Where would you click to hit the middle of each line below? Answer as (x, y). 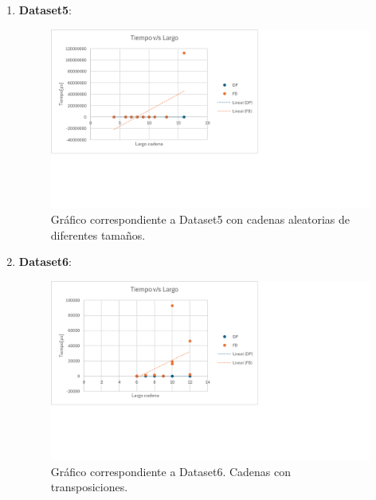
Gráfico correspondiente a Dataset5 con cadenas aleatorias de (200, 219)
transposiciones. (89, 487)
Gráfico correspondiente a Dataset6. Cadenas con (171, 471)
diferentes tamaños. (98, 234)
